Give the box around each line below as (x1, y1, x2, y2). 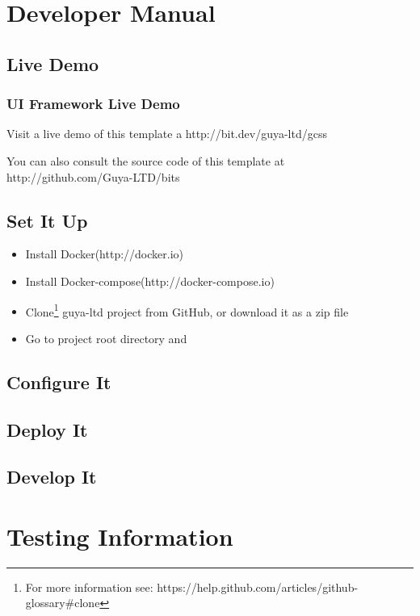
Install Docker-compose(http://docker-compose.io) (25, 272, 275, 289)
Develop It (6, 464, 97, 489)
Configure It (6, 369, 111, 394)
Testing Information (6, 519, 233, 552)
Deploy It (6, 417, 88, 442)
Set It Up (6, 207, 88, 233)
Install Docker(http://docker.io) (25, 245, 183, 262)
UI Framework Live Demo (6, 94, 180, 114)
